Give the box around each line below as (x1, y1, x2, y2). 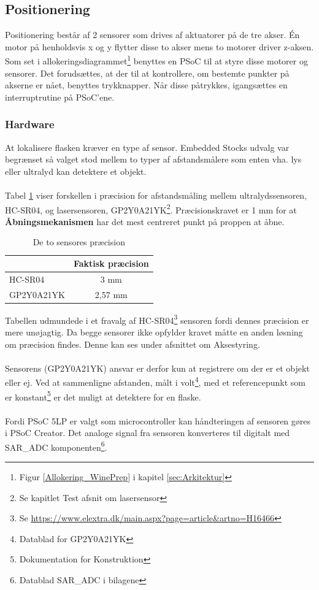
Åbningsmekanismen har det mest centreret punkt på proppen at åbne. (5, 215, 285, 228)
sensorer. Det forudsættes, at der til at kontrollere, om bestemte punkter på (5, 66, 290, 79)
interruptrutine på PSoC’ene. (5, 90, 115, 103)
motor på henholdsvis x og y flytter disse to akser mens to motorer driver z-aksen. (5, 40, 314, 53)
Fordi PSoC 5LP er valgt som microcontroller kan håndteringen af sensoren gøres (5, 414, 311, 427)
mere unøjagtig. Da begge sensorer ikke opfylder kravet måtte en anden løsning (5, 326, 303, 339)
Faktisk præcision (73, 257, 149, 270)
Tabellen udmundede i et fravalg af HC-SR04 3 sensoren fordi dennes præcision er (5, 312, 309, 326)
